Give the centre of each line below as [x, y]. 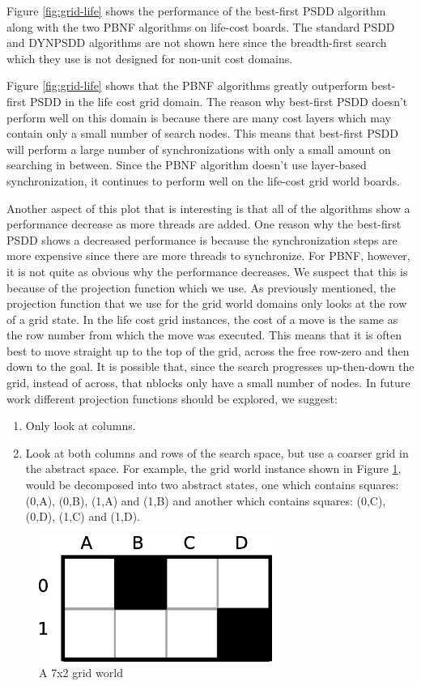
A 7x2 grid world [81, 673]
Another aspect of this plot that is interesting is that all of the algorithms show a [208, 208]
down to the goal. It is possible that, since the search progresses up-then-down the [210, 366]
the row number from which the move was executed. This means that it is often [204, 335]
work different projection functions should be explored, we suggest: [172, 398]
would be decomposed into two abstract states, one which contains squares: [212, 485]
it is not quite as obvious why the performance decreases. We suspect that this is [207, 271]
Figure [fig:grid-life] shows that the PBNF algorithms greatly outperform [187, 85]
